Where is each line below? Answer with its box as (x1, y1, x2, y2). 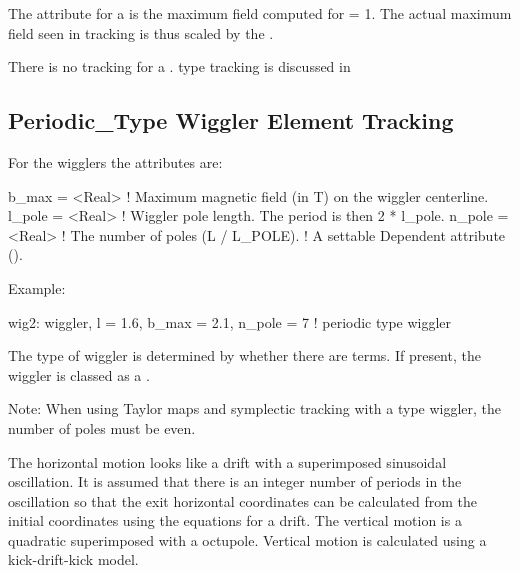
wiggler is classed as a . (8, 364, 150, 385)
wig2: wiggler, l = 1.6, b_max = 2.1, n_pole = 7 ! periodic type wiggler (8, 311, 452, 332)
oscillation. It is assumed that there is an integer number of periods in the (8, 471, 462, 492)
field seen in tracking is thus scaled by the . (8, 22, 274, 43)
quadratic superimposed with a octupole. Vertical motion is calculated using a (8, 529, 487, 550)
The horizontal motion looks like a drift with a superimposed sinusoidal (8, 451, 447, 472)
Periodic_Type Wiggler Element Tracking (8, 105, 454, 136)
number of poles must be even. (8, 417, 196, 438)
